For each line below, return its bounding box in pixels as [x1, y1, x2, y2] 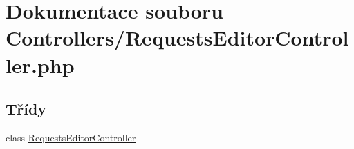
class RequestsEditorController [6, 130, 136, 144]
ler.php [6, 50, 75, 79]
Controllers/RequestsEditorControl [6, 23, 349, 52]
